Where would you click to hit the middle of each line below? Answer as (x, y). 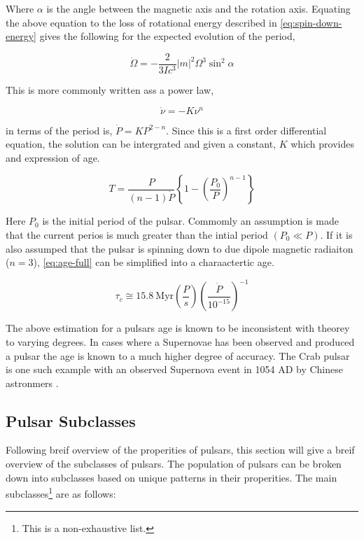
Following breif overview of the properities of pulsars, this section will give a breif (180, 450)
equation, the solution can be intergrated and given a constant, (141, 144)
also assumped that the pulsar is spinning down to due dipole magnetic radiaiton (180, 248)
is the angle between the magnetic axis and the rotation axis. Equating (198, 8)
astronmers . (32, 383)
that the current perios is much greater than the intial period (137, 235)
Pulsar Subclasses (71, 420)
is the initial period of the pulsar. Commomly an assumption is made (191, 221)
